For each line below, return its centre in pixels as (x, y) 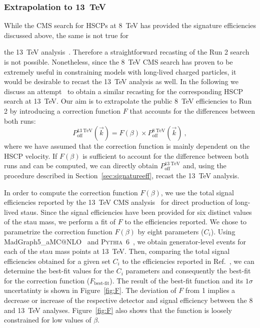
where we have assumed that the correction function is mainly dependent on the (127, 146)
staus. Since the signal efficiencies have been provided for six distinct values (136, 212)
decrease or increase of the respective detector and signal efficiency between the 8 (128, 300)
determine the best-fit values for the (59, 271)
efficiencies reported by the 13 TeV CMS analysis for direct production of (118, 202)
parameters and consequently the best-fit (188, 271)
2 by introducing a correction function (62, 110)
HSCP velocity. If (31, 155)
